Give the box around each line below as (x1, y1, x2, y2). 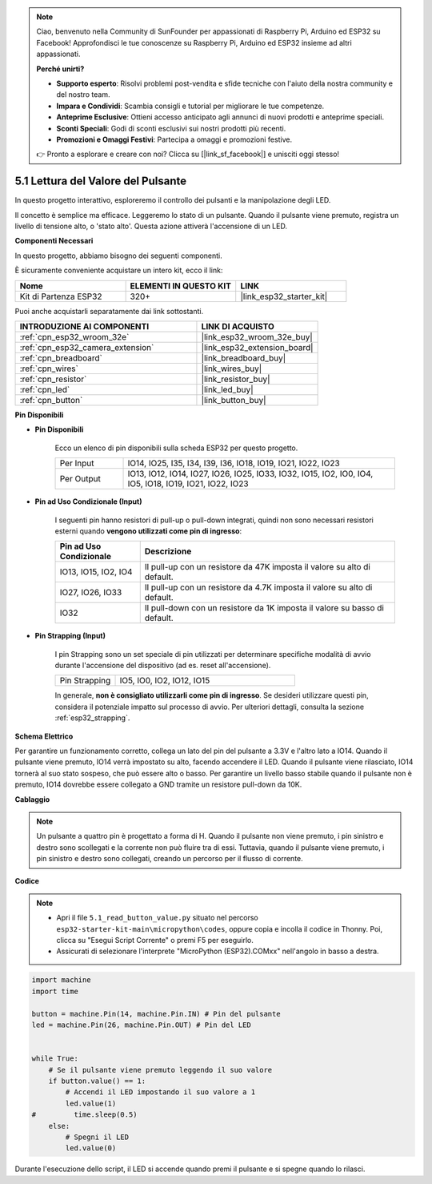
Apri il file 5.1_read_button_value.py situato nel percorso (56, 913, 259, 923)
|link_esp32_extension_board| (201, 341, 314, 352)
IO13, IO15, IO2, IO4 (59, 566, 133, 578)
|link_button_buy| (201, 394, 267, 405)
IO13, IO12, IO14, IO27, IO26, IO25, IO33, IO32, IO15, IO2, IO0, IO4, (127, 469, 374, 480)
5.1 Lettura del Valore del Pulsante (14, 175, 187, 188)
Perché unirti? (36, 64, 85, 74)
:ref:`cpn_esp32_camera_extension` (19, 341, 154, 352)
